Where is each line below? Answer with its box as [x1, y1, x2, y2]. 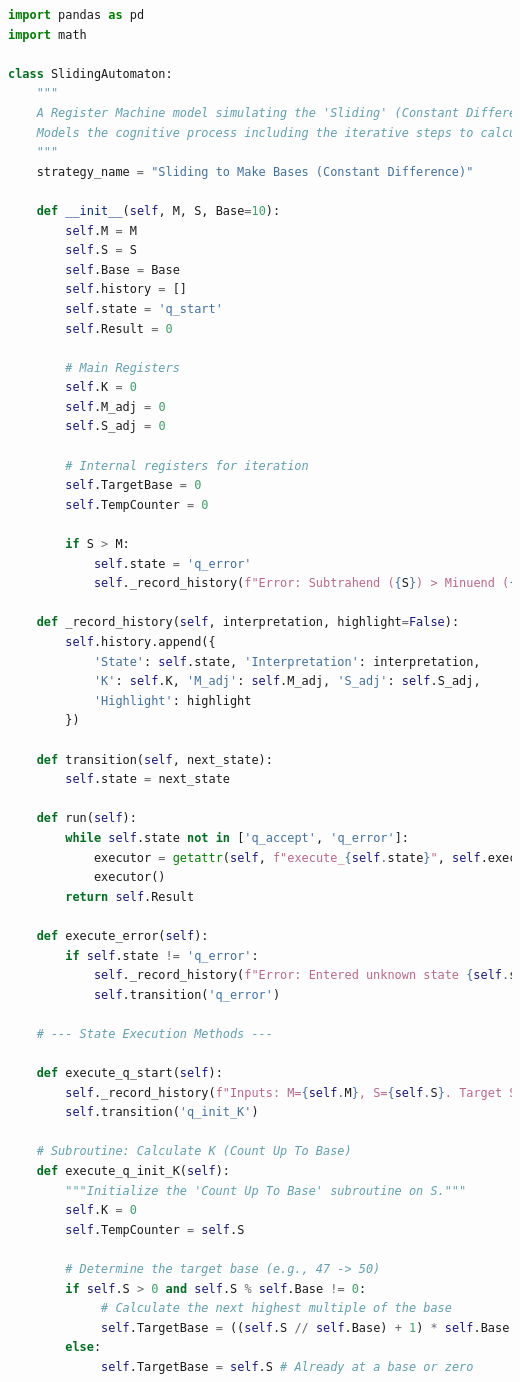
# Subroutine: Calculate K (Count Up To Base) [36, 1144, 352, 1159]
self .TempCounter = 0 [65, 497, 209, 512]
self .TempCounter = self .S [65, 1222, 245, 1237]
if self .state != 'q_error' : [65, 948, 259, 963]
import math [8, 27, 87, 42]
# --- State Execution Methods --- [36, 1026, 273, 1041]
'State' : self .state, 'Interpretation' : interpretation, [93, 654, 481, 669]
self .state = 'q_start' [65, 301, 223, 316]
